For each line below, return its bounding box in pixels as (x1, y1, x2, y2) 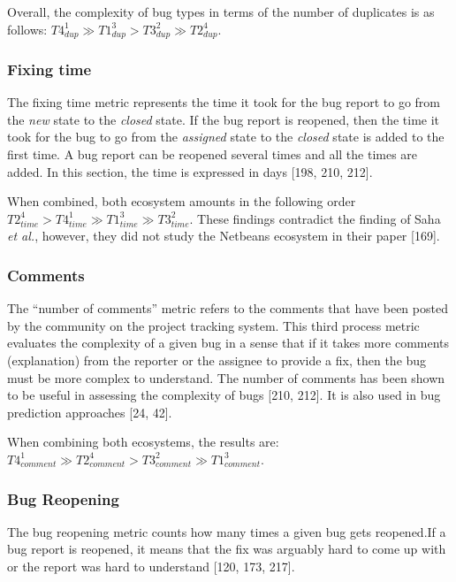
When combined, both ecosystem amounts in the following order (7, 192, 356, 211)
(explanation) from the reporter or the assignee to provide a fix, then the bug (7, 351, 427, 370)
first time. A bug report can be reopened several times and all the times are (7, 145, 418, 164)
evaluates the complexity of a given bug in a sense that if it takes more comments (7, 333, 450, 352)
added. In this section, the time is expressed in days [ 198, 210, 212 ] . (7, 162, 373, 180)
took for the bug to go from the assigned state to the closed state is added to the (7, 127, 445, 146)
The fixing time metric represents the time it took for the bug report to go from (7, 93, 441, 111)
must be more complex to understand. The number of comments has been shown (7, 368, 445, 387)
